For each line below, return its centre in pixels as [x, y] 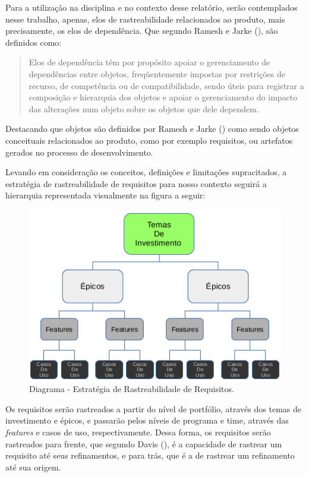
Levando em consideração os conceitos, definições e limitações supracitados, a [146, 172]
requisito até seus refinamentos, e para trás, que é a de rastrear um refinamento [150, 455]
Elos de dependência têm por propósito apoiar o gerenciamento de [149, 62]
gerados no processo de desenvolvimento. [79, 152]
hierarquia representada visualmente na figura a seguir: [105, 195]
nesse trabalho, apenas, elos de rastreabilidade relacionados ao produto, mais [145, 19]
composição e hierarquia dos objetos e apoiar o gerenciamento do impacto [163, 97]
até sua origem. [33, 467]
